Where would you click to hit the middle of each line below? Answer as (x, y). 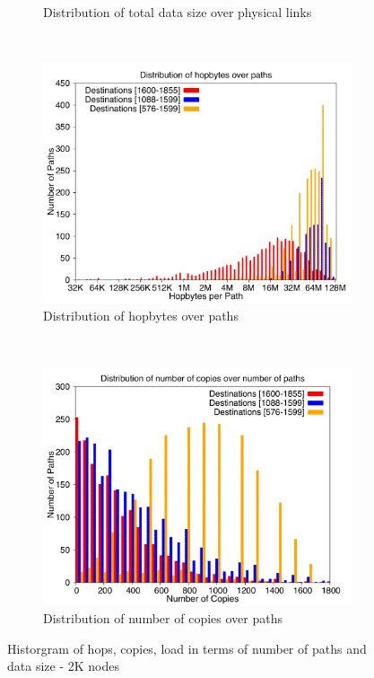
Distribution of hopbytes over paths (141, 315)
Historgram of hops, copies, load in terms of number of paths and (187, 648)
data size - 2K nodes (63, 666)
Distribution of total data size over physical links (178, 12)
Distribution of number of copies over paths (163, 618)
